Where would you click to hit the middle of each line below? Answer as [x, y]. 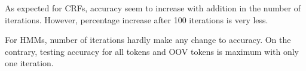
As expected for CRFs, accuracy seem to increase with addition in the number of [153, 8]
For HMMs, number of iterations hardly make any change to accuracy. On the [148, 40]
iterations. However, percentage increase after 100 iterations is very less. [137, 19]
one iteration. [29, 63]
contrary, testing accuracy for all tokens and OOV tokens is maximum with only [152, 51]
